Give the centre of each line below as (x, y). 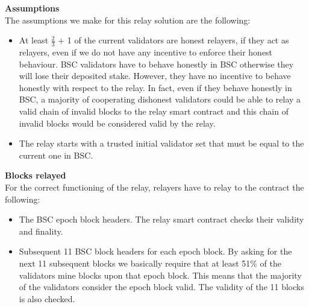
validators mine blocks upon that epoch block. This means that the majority (160, 275)
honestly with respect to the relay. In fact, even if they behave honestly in (155, 87)
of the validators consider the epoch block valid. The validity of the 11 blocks (161, 287)
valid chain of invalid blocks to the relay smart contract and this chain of (154, 111)
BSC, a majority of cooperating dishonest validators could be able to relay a (160, 99)
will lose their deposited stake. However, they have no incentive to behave (155, 76)
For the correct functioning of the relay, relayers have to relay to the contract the (154, 187)
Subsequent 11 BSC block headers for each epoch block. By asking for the (155, 251)
